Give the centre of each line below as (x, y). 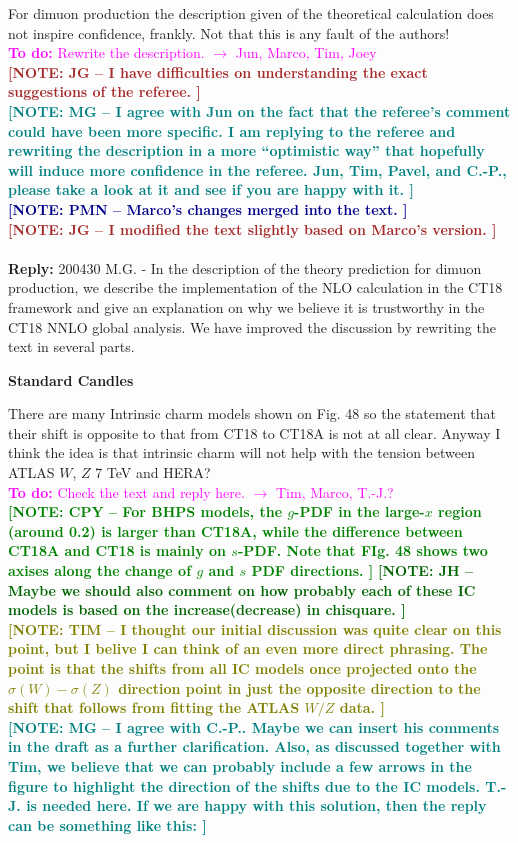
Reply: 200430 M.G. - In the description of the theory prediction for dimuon (245, 267)
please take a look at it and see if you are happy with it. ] (211, 189)
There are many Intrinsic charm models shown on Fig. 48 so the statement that (252, 413)
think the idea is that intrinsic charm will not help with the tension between (241, 452)
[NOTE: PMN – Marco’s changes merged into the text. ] (208, 208)
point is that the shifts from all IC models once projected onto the (242, 668)
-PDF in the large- (359, 511)
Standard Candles (71, 379)
